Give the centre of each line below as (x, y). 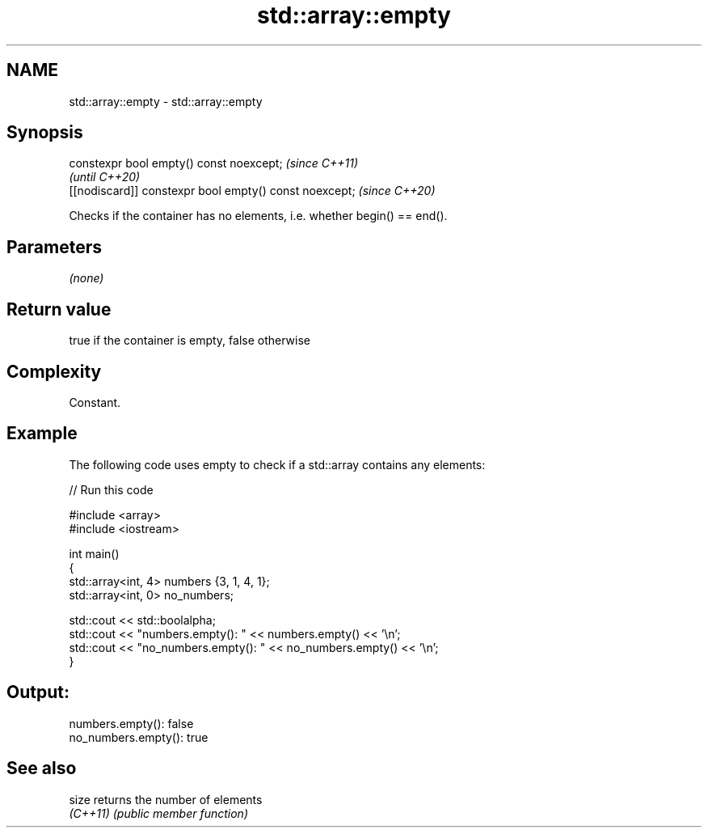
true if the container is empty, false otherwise (190, 341)
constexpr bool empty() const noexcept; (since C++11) (214, 163)
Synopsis (45, 133)
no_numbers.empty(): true (139, 737)
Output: (38, 692)
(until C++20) (105, 177)
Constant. (95, 402)
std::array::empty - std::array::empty (166, 101)
